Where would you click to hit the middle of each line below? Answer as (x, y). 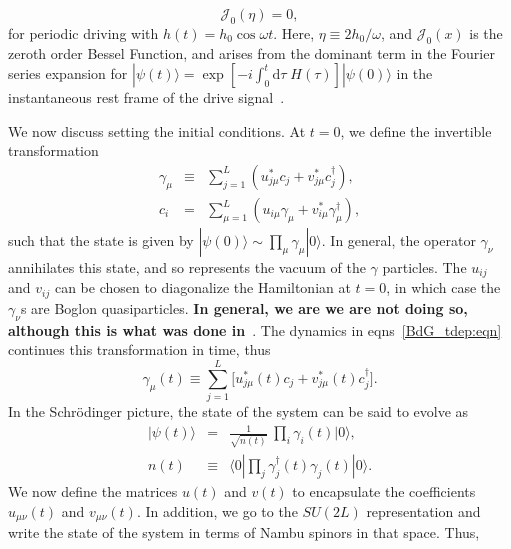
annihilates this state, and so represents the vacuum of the (187, 267)
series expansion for (68, 73)
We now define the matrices (93, 490)
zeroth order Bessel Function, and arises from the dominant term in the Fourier (251, 52)
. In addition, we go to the (217, 510)
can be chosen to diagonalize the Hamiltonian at (202, 287)
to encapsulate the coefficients (384, 490)
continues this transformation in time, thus (139, 349)
